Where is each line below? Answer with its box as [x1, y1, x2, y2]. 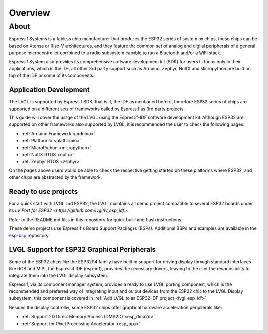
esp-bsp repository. [9, 232, 50, 238]
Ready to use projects [9, 187, 78, 196]
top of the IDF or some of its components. [9, 72, 95, 79]
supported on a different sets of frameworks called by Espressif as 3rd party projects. [9, 106, 185, 111]
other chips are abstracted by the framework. [9, 174, 102, 180]
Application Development [9, 86, 90, 94]
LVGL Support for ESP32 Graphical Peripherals [9, 245, 156, 254]
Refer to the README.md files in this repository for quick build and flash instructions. [9, 216, 183, 223]
